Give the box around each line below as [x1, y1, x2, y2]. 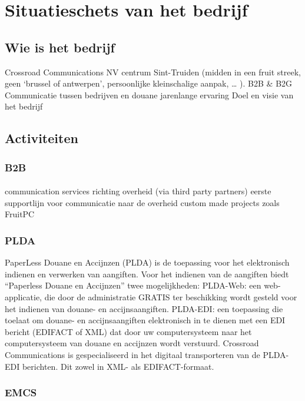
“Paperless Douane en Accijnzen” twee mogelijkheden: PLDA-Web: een [5, 279, 261, 291]
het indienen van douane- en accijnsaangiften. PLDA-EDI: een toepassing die [5, 302, 283, 314]
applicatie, [5, 290, 42, 303]
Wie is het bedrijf [5, 38, 115, 56]
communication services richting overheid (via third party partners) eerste [5, 185, 271, 197]
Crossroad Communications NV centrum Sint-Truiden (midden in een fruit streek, [5, 65, 301, 78]
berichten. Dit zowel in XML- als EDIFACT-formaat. [22, 360, 214, 372]
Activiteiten [5, 129, 78, 147]
